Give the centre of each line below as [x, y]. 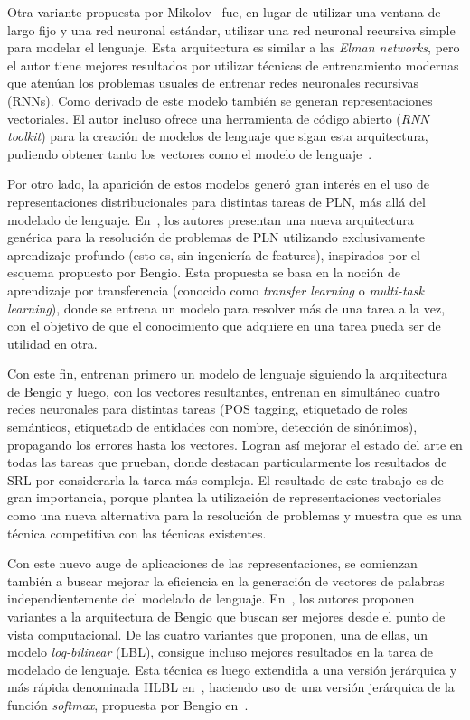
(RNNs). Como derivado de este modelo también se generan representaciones [220, 100]
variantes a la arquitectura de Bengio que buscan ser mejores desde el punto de [226, 616]
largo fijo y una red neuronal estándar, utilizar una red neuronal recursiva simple [231, 29]
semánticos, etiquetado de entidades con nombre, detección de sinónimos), [212, 427]
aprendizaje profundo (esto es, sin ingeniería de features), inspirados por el [214, 254]
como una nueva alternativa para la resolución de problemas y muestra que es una [235, 515]
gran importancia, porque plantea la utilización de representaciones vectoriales [224, 497]
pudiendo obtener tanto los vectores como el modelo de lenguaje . [190, 153]
